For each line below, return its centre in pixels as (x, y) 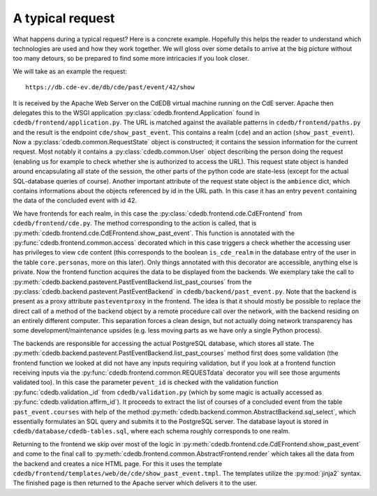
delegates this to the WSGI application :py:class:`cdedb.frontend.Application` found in (136, 112)
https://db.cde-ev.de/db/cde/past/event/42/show (110, 88)
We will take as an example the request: (70, 71)
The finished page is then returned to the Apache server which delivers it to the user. (135, 483)
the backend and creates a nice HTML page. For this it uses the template (118, 463)
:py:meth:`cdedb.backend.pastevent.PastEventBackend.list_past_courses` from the (132, 282)
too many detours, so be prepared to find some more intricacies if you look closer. (131, 59)
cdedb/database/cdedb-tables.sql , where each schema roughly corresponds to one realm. (151, 431)
